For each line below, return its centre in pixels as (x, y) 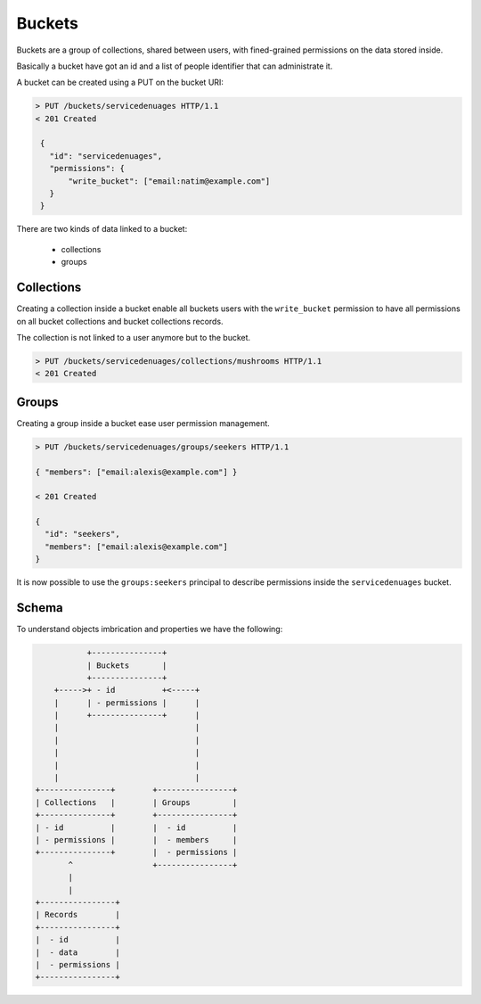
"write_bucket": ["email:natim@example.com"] (169, 181)
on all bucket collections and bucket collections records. (120, 321)
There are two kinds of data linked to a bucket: (102, 229)
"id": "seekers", (82, 534)
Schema (40, 608)
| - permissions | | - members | (136, 839)
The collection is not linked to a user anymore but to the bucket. (134, 337)
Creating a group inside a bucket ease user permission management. (143, 423)
